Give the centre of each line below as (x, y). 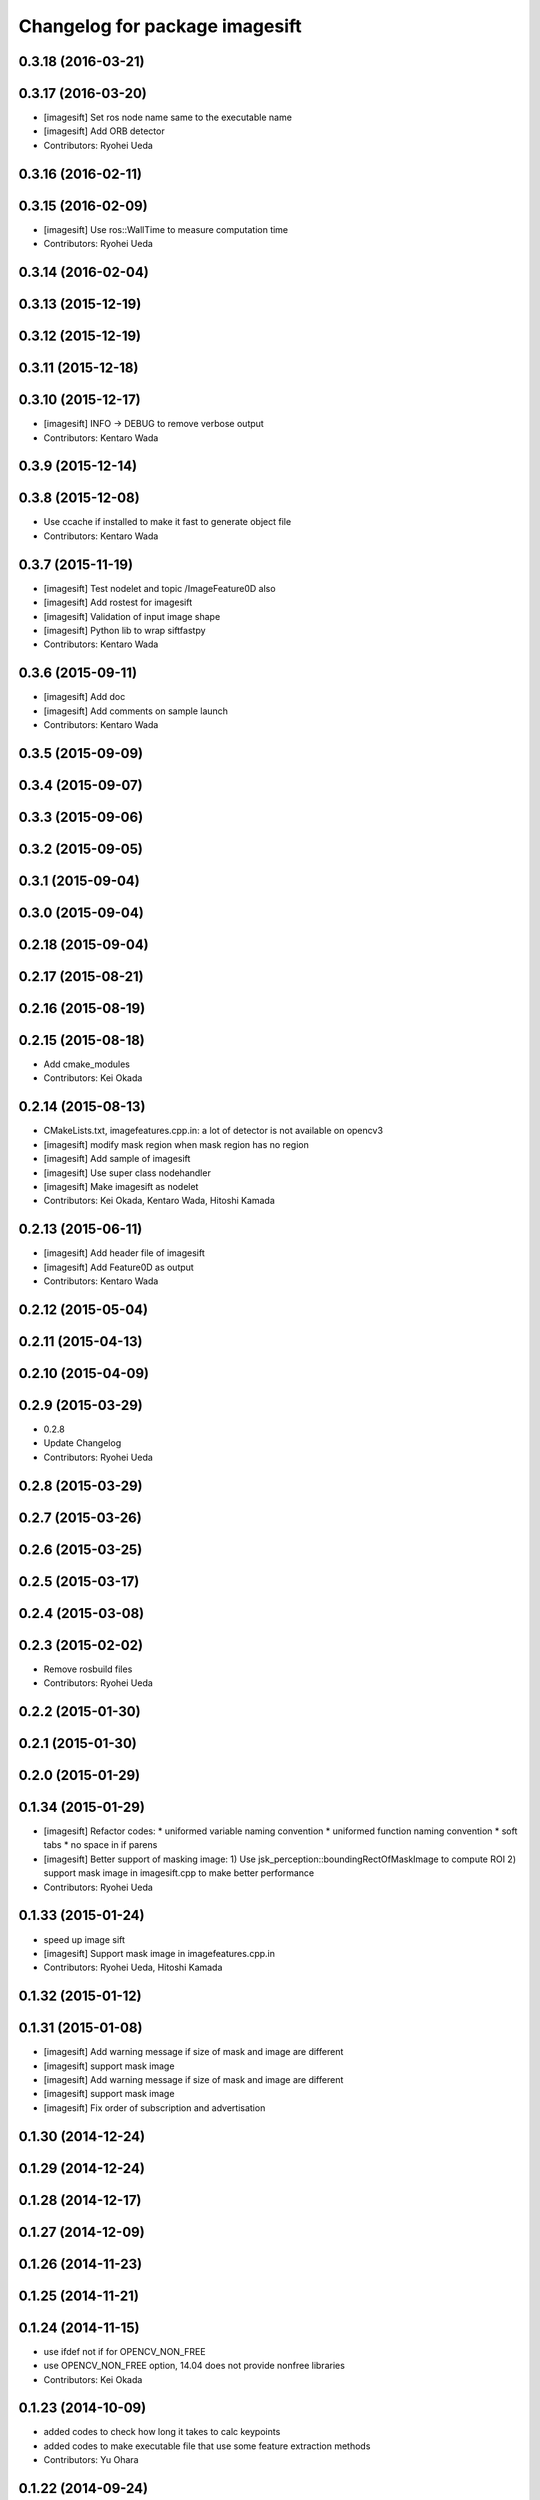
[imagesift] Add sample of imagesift (117, 1159)
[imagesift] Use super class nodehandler (127, 1172)
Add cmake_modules (86, 1064)
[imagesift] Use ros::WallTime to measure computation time (166, 229)
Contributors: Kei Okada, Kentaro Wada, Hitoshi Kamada (159, 1201)
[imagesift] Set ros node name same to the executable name (167, 117)
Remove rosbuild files (88, 1669)
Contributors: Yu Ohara (91, 2460)
